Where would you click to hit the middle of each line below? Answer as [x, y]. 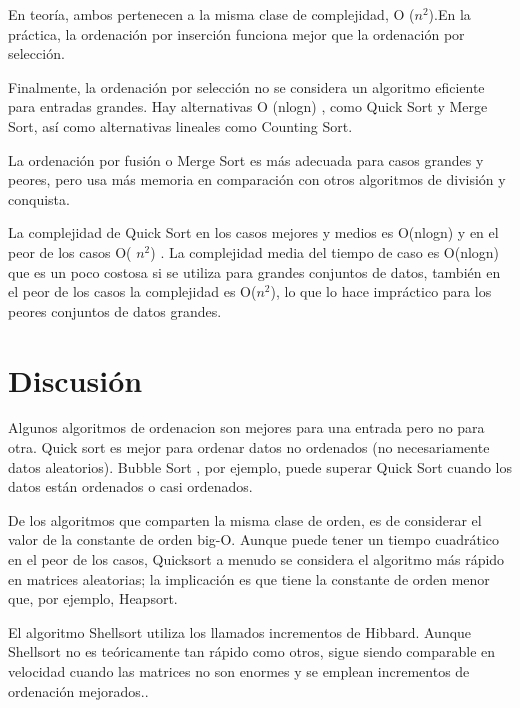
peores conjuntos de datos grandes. [115, 310]
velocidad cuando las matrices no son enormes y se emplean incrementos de [239, 670]
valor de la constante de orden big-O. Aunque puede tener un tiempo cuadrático [254, 539]
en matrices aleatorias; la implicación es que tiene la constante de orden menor [249, 578]
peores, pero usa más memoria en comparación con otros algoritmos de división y [257, 179]
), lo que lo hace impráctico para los [381, 291]
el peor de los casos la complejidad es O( [132, 291]
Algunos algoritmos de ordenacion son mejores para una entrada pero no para [246, 427]
